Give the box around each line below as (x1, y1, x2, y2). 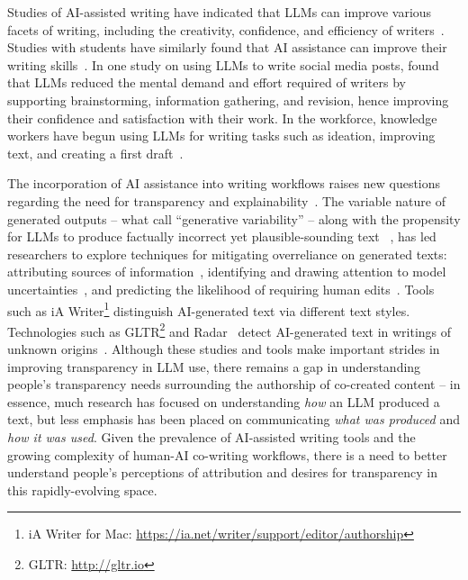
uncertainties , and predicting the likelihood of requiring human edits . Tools (7, 279, 435, 298)
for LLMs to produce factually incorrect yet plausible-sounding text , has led (7, 227, 436, 246)
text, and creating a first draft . (7, 143, 184, 162)
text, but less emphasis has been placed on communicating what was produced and (7, 410, 460, 429)
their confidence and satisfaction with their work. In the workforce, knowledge (7, 108, 437, 127)
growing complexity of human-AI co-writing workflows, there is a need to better (7, 445, 447, 464)
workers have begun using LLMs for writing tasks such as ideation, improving (7, 126, 436, 145)
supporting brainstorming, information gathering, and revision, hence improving (7, 90, 449, 109)
